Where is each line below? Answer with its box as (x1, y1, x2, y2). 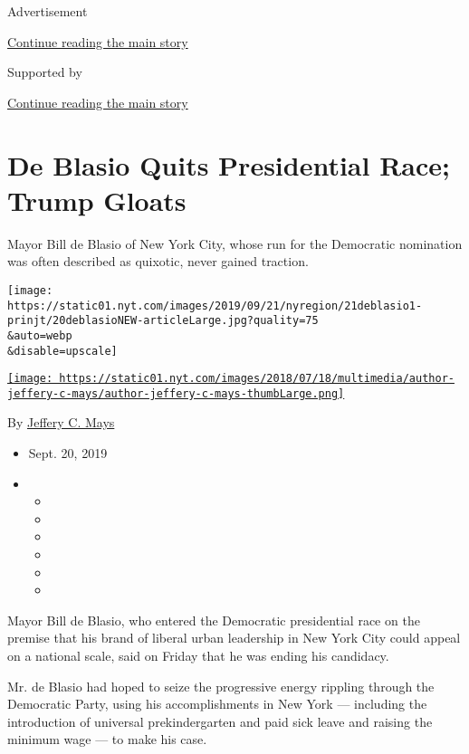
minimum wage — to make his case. (7, 730, 207, 749)
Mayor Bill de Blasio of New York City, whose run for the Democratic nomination (7, 234, 463, 253)
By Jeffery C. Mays (7, 413, 115, 432)
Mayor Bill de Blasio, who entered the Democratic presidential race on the (7, 610, 420, 629)
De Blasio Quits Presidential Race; (7, 146, 450, 183)
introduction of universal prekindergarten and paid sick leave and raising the (7, 711, 433, 730)
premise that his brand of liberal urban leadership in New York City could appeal (7, 628, 461, 647)
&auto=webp (7, 329, 72, 342)
